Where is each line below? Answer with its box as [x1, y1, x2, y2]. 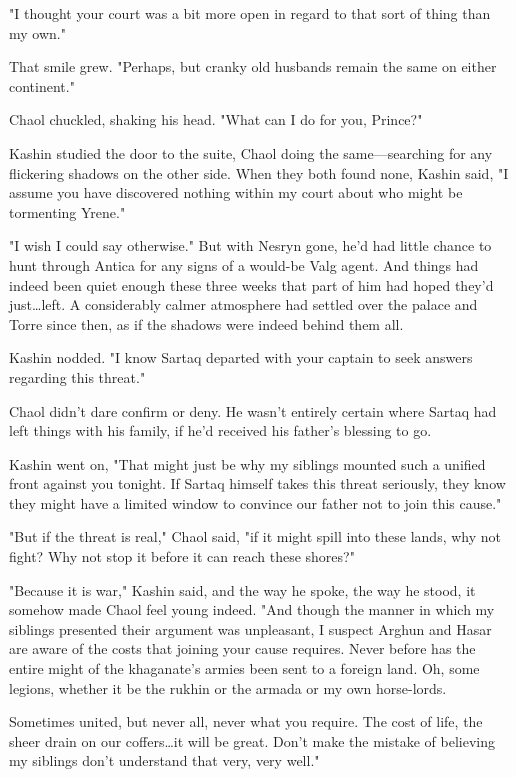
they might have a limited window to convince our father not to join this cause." [9, 492, 502, 513]
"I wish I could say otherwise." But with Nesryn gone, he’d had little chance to [9, 235, 492, 256]
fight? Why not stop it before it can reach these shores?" [9, 546, 355, 567]
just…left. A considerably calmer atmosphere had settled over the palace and [9, 294, 478, 315]
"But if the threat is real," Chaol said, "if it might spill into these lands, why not [9, 526, 501, 547]
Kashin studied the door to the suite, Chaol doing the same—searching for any [9, 142, 493, 163]
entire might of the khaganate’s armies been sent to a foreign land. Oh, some [9, 658, 480, 679]
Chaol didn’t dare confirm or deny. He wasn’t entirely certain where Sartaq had [9, 400, 497, 421]
